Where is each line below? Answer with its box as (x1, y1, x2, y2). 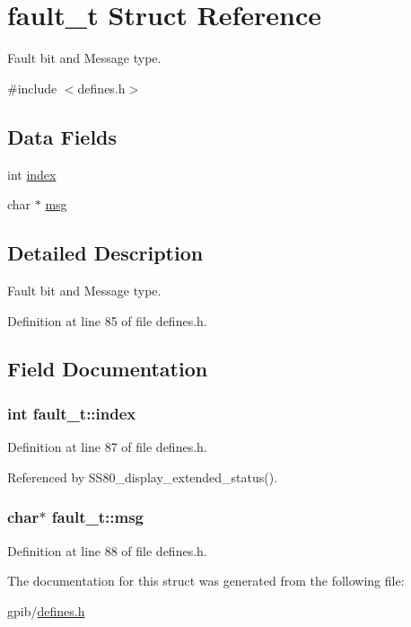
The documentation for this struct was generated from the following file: (7, 571, 405, 590)
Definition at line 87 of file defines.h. (7, 437, 207, 456)
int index (7, 164, 57, 183)
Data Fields (7, 122, 118, 150)
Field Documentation (7, 355, 208, 383)
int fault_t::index (7, 402, 136, 424)
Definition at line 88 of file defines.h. (7, 541, 207, 560)
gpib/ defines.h (7, 601, 85, 620)
